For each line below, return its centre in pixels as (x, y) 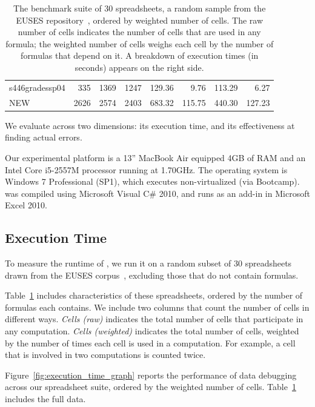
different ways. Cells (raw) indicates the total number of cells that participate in (154, 319)
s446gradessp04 (37, 87)
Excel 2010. (26, 205)
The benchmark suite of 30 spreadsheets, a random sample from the (140, 8)
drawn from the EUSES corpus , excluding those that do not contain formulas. (152, 275)
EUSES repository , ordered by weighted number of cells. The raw (140, 20)
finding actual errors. (44, 137)
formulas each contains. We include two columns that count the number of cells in (157, 307)
